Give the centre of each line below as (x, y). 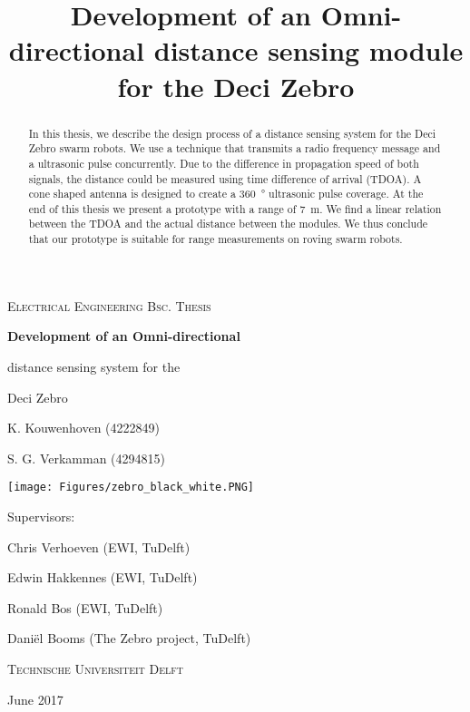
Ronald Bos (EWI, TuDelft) (85, 607)
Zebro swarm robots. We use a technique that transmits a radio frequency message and (235, 148)
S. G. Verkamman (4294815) (86, 458)
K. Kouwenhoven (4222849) (83, 428)
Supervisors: (41, 517)
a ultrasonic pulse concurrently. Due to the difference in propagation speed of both (224, 163)
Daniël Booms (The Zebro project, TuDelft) (129, 638)
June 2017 (35, 699)
